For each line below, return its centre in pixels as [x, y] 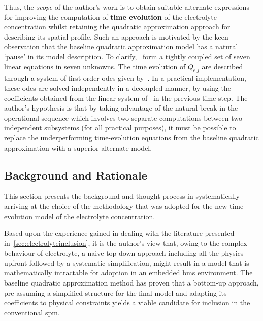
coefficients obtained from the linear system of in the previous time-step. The [126, 98]
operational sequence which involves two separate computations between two [123, 117]
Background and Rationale [76, 175]
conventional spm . [32, 312]
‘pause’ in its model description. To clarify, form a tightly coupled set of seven [127, 56]
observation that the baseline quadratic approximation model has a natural [121, 46]
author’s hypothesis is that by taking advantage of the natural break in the [121, 108]
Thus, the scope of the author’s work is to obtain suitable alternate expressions [127, 7]
